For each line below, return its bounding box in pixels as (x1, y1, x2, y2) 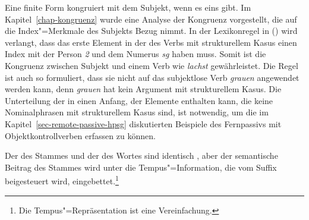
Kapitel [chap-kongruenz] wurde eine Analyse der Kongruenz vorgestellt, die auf (5, 12, 297, 25)
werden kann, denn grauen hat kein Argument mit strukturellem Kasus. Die (5, 83, 282, 95)
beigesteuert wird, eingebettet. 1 (5, 173, 119, 187)
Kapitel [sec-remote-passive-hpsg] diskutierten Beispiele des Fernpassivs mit (5, 117, 282, 130)
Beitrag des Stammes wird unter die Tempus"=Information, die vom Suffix (5, 161, 277, 173)
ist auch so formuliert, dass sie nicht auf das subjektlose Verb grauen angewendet (5, 71, 299, 83)
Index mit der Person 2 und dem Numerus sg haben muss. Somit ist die (5, 48, 266, 60)
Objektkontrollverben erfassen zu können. (5, 129, 156, 142)
